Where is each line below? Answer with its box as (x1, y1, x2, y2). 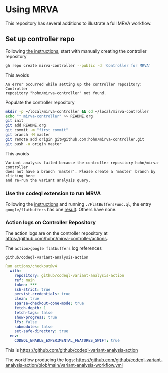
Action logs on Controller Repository (5, 219, 96, 226)
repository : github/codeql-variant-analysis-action (14, 273, 124, 278)
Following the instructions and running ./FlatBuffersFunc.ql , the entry (5, 201, 152, 207)
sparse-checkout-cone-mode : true (14, 301, 84, 306)
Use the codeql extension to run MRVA (5, 190, 101, 197)
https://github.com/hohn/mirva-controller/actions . (5, 236, 108, 242)
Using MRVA (5, 4, 59, 15)
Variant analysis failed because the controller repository (5, 160, 134, 165)
